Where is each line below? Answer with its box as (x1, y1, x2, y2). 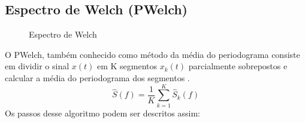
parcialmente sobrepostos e (188, 60, 288, 72)
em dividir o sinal (5, 60, 70, 72)
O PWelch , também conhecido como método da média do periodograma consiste (5, 48, 300, 60)
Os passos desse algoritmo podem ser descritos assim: (5, 106, 201, 119)
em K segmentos (96, 60, 158, 72)
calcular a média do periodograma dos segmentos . (5, 71, 190, 84)
